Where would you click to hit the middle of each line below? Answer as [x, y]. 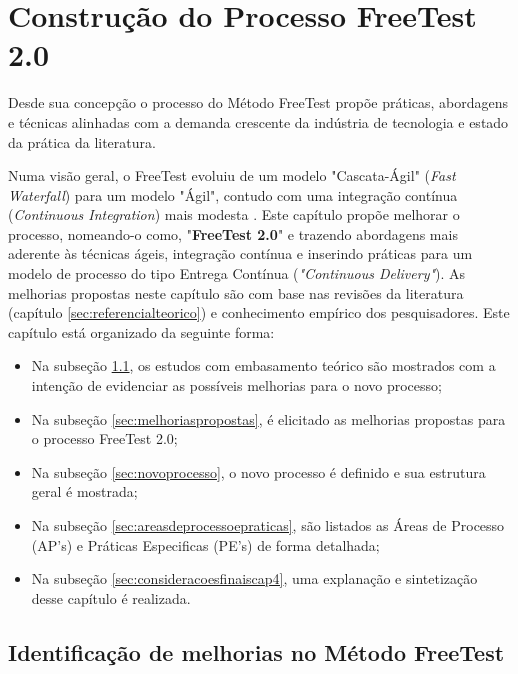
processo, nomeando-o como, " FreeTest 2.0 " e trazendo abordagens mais [233, 233]
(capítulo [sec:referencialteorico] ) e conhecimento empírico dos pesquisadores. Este [259, 312]
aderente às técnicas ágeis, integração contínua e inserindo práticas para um [240, 253]
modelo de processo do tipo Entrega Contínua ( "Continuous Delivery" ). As [237, 273]
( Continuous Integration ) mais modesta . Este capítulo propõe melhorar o [234, 214]
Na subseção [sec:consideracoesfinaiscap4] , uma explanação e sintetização [254, 578]
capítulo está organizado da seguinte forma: [141, 331]
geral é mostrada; [84, 491]
